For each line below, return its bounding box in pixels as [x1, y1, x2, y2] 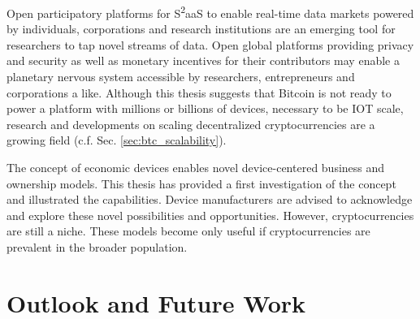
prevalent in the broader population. [6, 238, 188, 255]
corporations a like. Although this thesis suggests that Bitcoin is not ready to [6, 84, 392, 101]
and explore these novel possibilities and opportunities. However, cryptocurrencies [6, 206, 414, 223]
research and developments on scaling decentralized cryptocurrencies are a [6, 115, 375, 132]
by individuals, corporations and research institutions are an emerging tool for [6, 20, 396, 37]
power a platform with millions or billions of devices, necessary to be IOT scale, [6, 100, 404, 117]
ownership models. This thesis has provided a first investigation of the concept [6, 175, 396, 192]
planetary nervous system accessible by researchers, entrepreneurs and [6, 68, 355, 85]
